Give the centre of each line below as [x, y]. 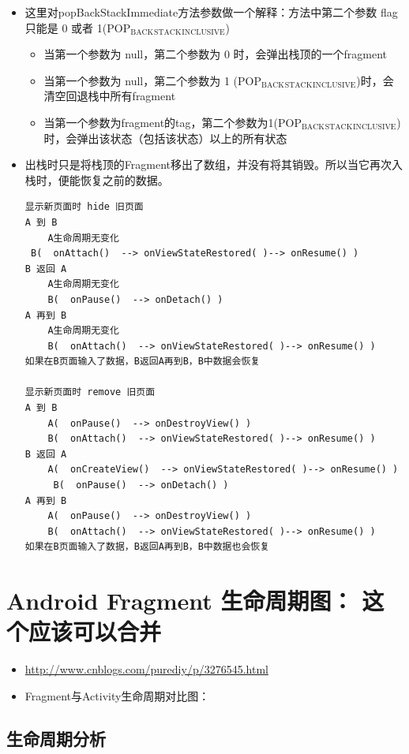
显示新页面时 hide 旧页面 [84, 207]
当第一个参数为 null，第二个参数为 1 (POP [152, 80]
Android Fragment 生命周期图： [180, 601]
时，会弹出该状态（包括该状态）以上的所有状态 [165, 138]
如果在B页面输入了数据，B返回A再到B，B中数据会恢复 [143, 362]
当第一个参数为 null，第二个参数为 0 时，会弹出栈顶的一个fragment [216, 54]
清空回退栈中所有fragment [110, 96]
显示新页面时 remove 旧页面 [90, 392]
